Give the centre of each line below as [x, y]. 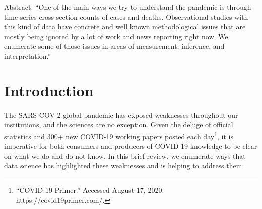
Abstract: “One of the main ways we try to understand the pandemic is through [128, 7]
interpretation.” [28, 56]
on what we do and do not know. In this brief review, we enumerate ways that [125, 155]
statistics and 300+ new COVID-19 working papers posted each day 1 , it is [119, 135]
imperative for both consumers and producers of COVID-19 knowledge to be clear [131, 146]
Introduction [49, 90]
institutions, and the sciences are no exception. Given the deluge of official [119, 124]
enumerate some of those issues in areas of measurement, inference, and [114, 46]
